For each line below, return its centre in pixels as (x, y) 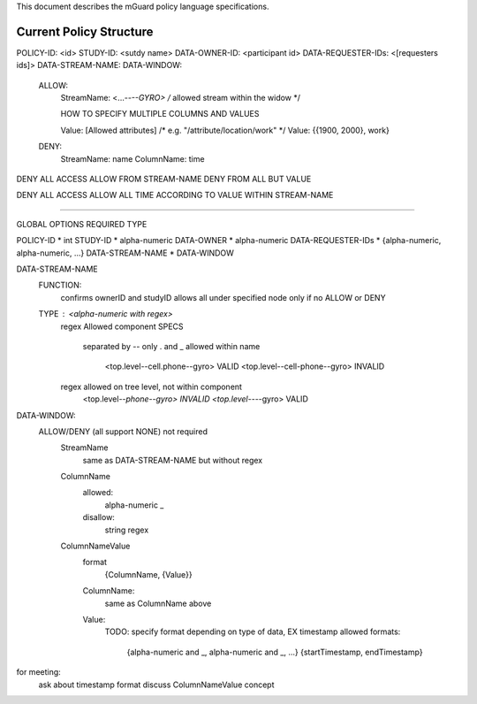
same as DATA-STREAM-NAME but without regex (173, 460)
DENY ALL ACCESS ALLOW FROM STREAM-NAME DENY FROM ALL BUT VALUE (164, 179)
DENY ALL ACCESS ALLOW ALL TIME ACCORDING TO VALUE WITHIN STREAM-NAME (175, 195)
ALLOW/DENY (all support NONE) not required (123, 431)
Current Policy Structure (85, 31)
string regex (127, 530)
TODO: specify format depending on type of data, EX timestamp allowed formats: (253, 631)
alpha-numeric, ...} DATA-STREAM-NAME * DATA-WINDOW (125, 253)
